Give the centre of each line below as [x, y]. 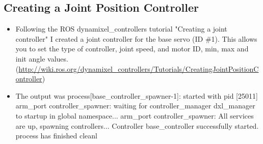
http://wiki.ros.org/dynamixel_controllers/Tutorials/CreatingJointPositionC [139, 68]
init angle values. [42, 58]
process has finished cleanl [56, 136]
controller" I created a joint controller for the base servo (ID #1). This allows [136, 38]
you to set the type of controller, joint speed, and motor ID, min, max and [132, 49]
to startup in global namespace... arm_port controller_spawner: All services [135, 115]
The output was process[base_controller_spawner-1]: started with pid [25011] [137, 95]
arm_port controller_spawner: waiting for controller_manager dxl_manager [135, 106]
